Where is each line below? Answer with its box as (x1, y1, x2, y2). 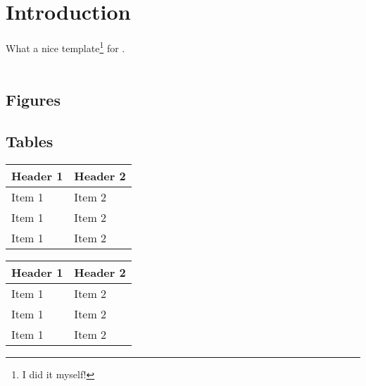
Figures (6, 89, 61, 111)
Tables (6, 130, 53, 152)
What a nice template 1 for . (6, 39, 125, 55)
